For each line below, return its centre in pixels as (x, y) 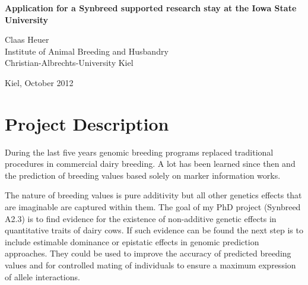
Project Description (87, 123)
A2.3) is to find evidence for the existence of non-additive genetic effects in (141, 218)
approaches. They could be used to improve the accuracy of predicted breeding (148, 253)
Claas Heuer (27, 39)
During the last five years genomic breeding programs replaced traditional (139, 152)
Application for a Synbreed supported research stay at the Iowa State (151, 8)
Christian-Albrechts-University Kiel (69, 63)
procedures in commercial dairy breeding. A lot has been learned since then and (150, 164)
